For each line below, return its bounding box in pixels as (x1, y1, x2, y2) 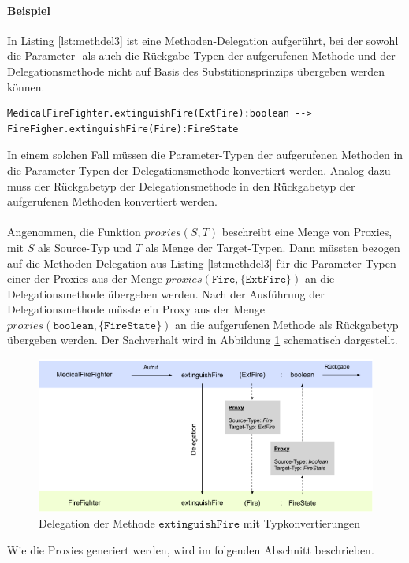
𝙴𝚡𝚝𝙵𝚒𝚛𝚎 (245, 274, 287, 286)
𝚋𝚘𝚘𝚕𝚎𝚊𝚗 (53, 320, 94, 332)
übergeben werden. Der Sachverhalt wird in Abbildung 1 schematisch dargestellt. (7, 332, 398, 348)
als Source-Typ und (37, 239, 132, 255)
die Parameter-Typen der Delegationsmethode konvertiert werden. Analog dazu (7, 161, 391, 178)
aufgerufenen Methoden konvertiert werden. (7, 193, 218, 209)
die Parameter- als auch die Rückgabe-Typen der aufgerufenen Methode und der (7, 47, 396, 64)
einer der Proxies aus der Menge (7, 270, 162, 287)
